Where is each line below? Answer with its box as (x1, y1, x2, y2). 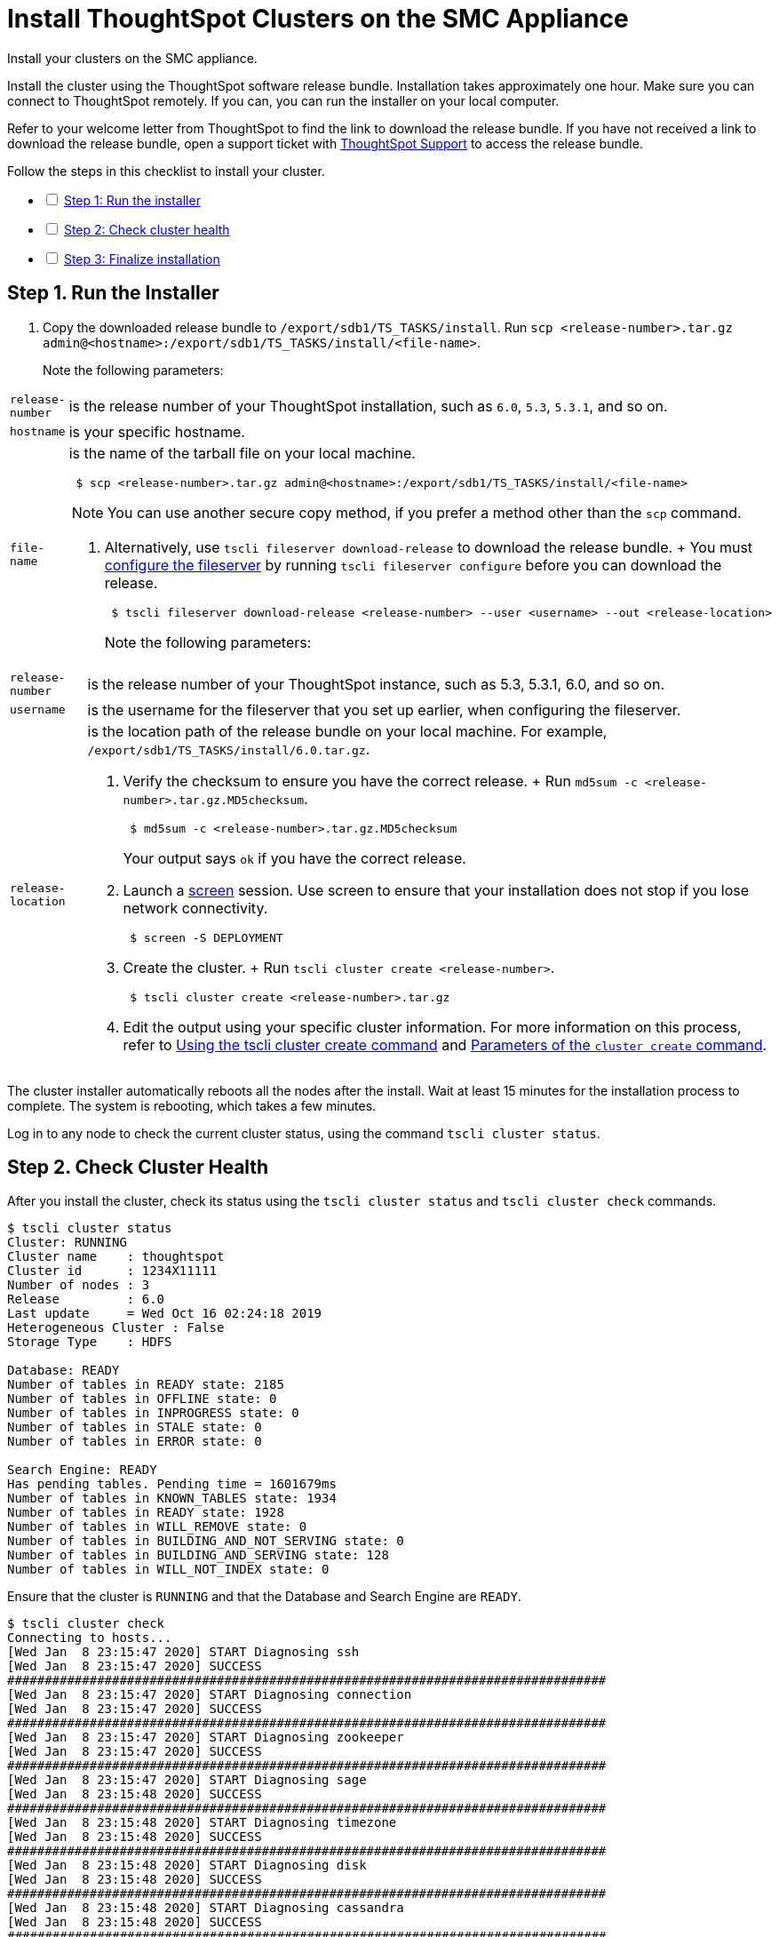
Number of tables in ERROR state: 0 (7, 1434, 262, 1449)
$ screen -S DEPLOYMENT (130, 930, 283, 945)
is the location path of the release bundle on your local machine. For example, (87, 721, 608, 740)
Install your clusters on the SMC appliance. (7, 50, 258, 66)
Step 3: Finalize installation (63, 251, 220, 267)
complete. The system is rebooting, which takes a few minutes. (7, 1097, 377, 1113)
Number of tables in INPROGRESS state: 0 (7, 1406, 299, 1421)
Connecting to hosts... (7, 1630, 172, 1646)
